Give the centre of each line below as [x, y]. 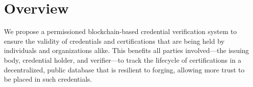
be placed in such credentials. [48, 79]
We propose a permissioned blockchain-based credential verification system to [120, 31]
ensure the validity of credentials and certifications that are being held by [114, 41]
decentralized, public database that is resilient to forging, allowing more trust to [124, 69]
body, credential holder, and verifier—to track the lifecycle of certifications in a [123, 60]
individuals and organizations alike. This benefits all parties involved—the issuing [126, 50]
